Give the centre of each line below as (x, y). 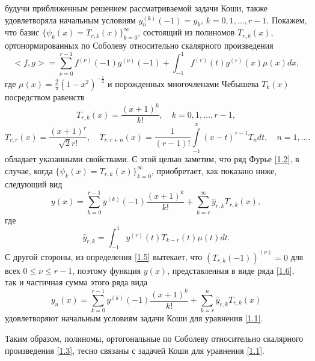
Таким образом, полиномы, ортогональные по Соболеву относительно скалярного (154, 338)
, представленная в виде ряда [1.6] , (231, 270)
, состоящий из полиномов (186, 32)
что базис (22, 32)
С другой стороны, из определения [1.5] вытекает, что (104, 257)
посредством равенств (45, 96)
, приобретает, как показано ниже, (214, 170)
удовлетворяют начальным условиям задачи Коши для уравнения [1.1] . (134, 318)
